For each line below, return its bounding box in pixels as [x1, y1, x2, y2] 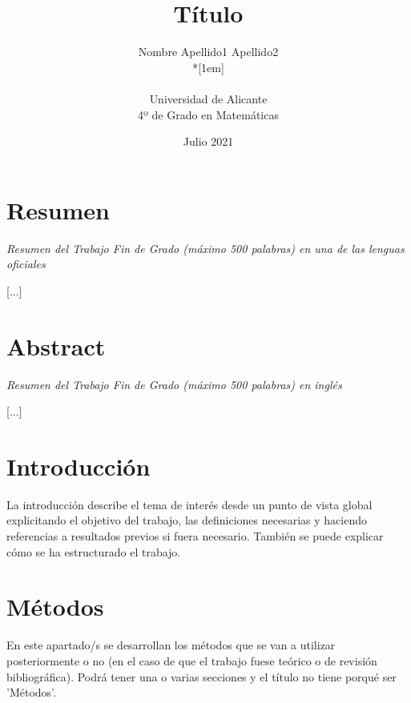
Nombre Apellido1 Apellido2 [138, 43, 279, 60]
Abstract [6, 329, 106, 362]
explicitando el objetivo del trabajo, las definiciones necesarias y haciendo [6, 512, 367, 528]
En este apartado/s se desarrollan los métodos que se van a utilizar [6, 637, 336, 653]
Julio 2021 [183, 133, 234, 150]
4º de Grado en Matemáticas [137, 106, 279, 123]
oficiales [6, 255, 46, 272]
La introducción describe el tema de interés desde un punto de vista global [6, 496, 373, 512]
